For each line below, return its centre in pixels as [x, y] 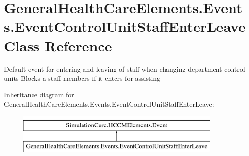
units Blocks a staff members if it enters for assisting [82, 78]
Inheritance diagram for [39, 94]
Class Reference [58, 45]
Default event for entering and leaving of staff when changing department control [124, 69]
